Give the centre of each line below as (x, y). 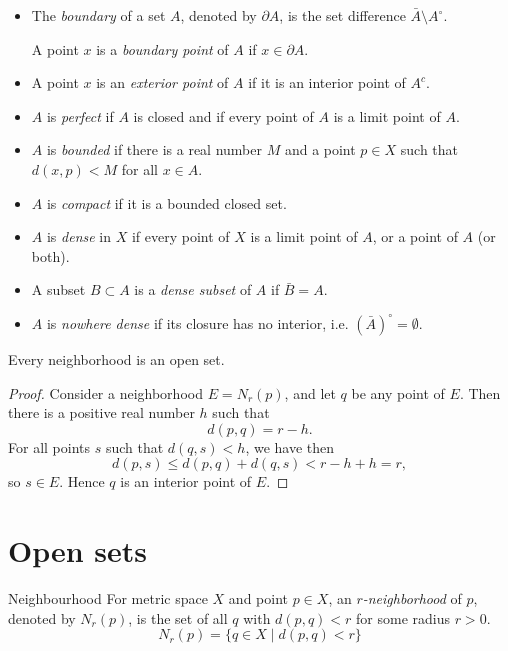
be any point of (398, 392)
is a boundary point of (162, 48)
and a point (320, 149)
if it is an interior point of (327, 82)
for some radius (403, 617)
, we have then (290, 446)
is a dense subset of (193, 289)
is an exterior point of (162, 82)
